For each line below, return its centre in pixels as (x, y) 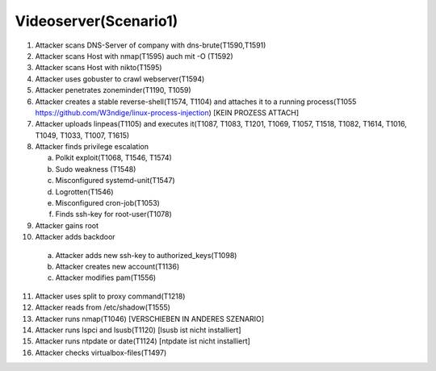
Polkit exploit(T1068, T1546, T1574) (114, 158)
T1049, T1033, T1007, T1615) (82, 135)
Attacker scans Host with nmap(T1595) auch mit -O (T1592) (134, 56)
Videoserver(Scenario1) (96, 21)
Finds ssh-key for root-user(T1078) (114, 215)
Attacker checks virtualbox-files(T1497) (101, 352)
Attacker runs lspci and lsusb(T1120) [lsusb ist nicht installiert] (138, 330)
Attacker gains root (67, 225)
